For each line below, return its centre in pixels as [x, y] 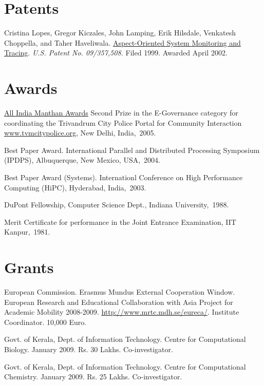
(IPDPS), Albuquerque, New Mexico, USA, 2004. [82, 160]
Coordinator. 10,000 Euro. [45, 322]
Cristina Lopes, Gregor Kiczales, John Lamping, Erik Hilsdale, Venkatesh [120, 33]
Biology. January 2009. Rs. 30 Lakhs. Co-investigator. [89, 349]
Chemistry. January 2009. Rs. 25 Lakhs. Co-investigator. [93, 377]
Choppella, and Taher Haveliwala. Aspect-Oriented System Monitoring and [122, 42]
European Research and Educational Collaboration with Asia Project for [119, 302]
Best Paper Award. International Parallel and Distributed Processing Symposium [132, 150]
